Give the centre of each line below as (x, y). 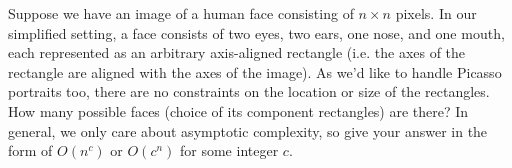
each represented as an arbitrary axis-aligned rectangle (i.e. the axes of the (237, 52)
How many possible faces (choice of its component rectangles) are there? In (238, 110)
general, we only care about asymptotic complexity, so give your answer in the (248, 130)
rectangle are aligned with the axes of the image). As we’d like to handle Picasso (255, 71)
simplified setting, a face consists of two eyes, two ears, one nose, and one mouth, (256, 32)
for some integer (229, 150)
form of (30, 150)
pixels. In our (436, 13)
